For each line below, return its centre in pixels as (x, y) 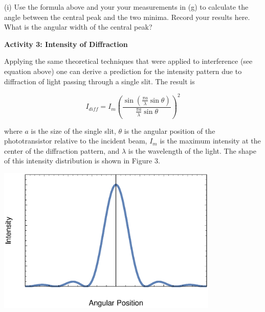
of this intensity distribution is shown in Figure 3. (82, 161)
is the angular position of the (170, 130)
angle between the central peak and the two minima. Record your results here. (127, 17)
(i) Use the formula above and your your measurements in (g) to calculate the (126, 7)
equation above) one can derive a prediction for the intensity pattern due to (123, 71)
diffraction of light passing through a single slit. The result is (100, 81)
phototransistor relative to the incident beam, (76, 141)
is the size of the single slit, (73, 130)
